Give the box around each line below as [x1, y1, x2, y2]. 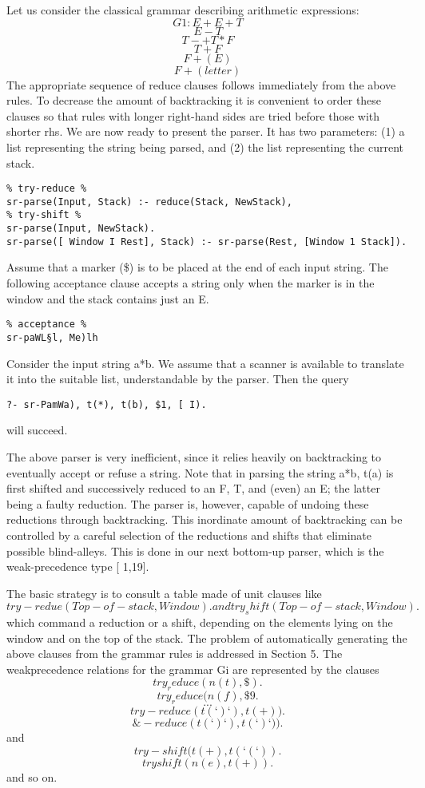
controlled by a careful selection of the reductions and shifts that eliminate [6, 526, 371, 543]
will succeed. [6, 422, 68, 438]
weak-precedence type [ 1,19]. [6, 558, 149, 575]
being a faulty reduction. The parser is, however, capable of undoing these [6, 495, 369, 512]
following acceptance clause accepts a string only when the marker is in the [6, 275, 375, 291]
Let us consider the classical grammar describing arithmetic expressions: [6, 2, 359, 18]
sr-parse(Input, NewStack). [6, 223, 156, 235]
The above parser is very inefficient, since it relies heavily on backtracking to [6, 448, 382, 465]
